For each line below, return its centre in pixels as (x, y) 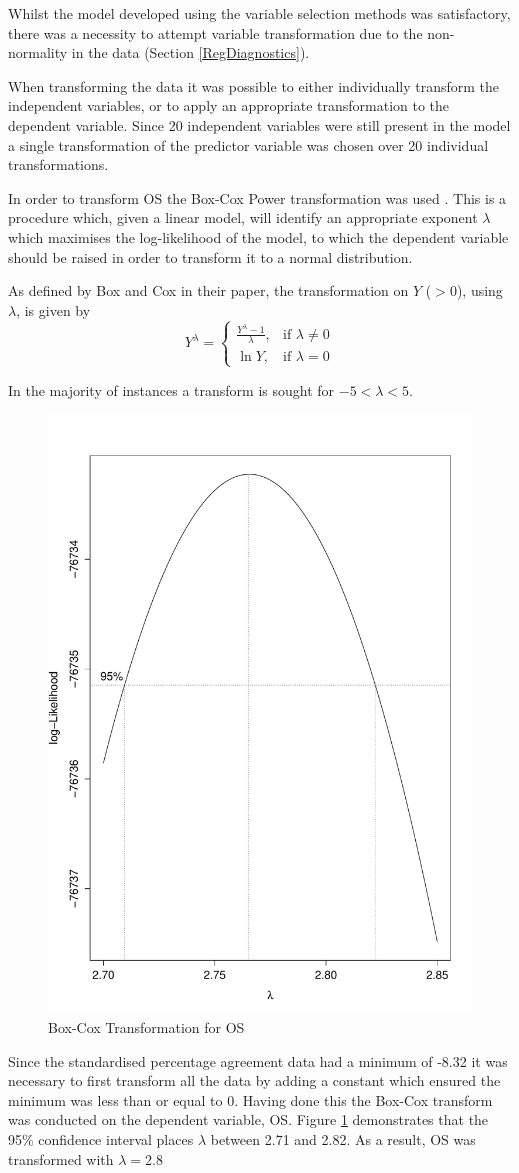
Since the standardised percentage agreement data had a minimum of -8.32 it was (258, 1060)
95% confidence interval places (101, 1139)
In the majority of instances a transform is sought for (171, 389)
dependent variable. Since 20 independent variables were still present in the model (259, 124)
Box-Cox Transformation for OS (146, 1027)
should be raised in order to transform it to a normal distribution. (210, 256)
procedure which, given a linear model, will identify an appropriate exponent (243, 217)
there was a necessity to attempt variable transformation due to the (215, 32)
